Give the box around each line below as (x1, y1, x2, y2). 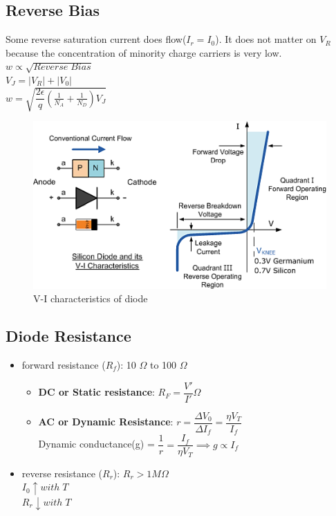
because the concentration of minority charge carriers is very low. (6, 45, 282, 59)
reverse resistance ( (21, 466, 102, 480)
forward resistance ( (21, 358, 106, 372)
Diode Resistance (6, 325, 131, 347)
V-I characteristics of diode (33, 291, 148, 306)
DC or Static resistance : (38, 385, 155, 399)
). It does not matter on (215, 32, 317, 46)
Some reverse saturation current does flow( (6, 32, 187, 46)
